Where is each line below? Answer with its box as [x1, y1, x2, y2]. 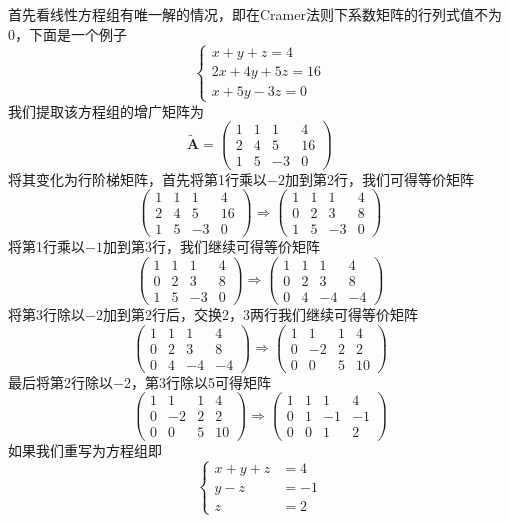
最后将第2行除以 [8, 371, 113, 392]
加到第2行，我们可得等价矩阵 [284, 168, 474, 189]
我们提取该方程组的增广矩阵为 [8, 100, 204, 121]
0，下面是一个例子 [8, 23, 127, 44]
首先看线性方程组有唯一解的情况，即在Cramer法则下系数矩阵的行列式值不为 [8, 4, 502, 24]
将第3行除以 [8, 304, 85, 325]
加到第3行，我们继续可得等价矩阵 [102, 236, 320, 257]
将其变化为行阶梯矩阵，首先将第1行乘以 [8, 168, 267, 189]
